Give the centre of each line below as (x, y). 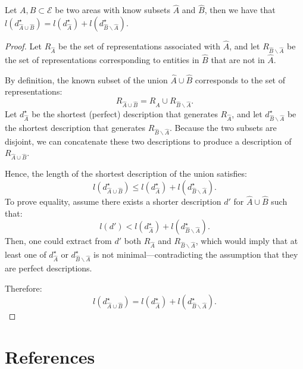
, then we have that (240, 10)
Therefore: (24, 288)
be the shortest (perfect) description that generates (125, 113)
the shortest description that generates (75, 128)
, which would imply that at (247, 241)
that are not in (238, 60)
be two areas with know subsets (113, 10)
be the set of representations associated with (139, 46)
